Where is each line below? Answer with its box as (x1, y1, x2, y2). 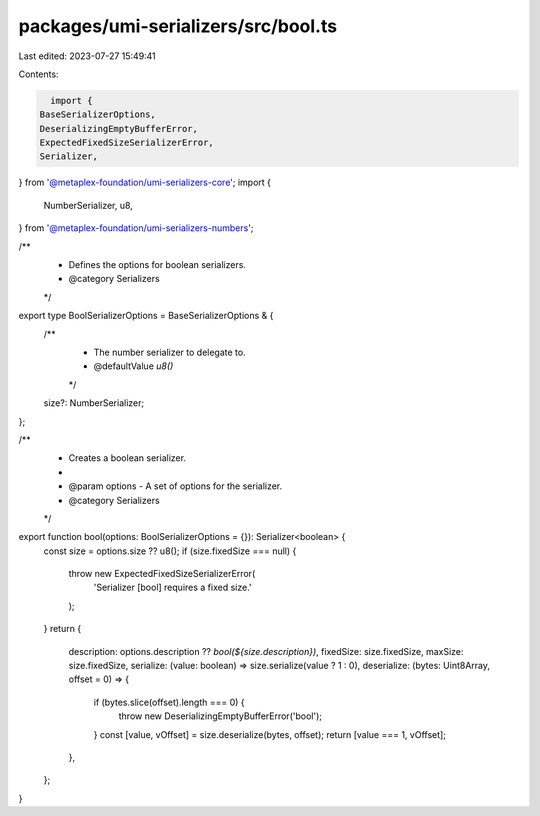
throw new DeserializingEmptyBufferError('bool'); (118, 710, 322, 722)
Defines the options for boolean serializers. (68, 259, 247, 271)
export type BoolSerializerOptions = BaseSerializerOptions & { (18, 310, 274, 322)
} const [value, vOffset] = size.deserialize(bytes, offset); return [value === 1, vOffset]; (93, 728, 447, 740)
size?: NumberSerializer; (43, 397, 145, 409)
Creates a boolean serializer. (68, 452, 187, 464)
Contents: (18, 68, 59, 80)
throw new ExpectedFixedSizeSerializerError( (68, 568, 256, 580)
